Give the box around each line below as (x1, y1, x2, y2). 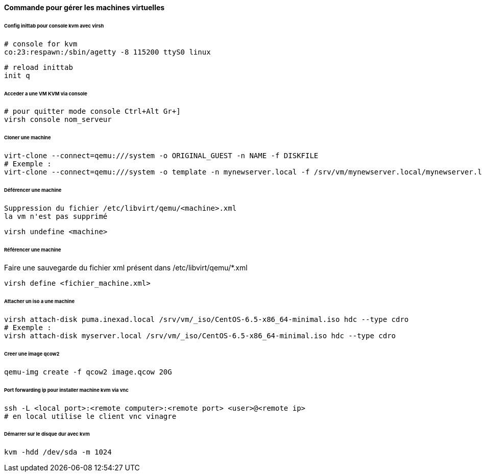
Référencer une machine (4, 246, 61, 253)
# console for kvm (4, 39, 78, 48)
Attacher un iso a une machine (4, 298, 75, 305)
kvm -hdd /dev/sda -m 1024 (4, 448, 112, 457)
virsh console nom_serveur (4, 115, 112, 124)
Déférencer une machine (4, 187, 62, 193)
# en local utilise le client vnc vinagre (4, 412, 177, 420)
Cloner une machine (4, 135, 51, 141)
